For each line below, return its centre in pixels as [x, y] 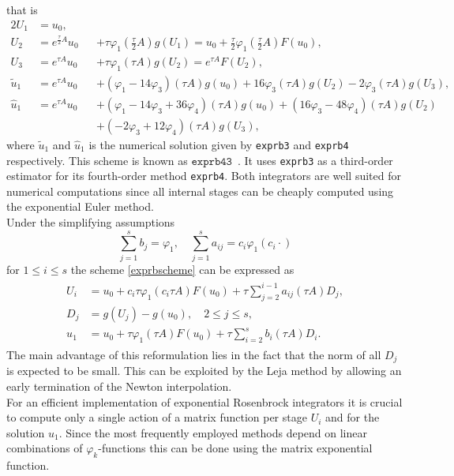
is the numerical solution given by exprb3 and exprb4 [219, 144]
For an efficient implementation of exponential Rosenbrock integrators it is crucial [204, 401]
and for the [353, 417]
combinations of [45, 448]
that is [22, 9]
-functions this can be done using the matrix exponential [235, 448]
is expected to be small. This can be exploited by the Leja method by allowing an [204, 371]
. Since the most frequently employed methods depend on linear [213, 432]
